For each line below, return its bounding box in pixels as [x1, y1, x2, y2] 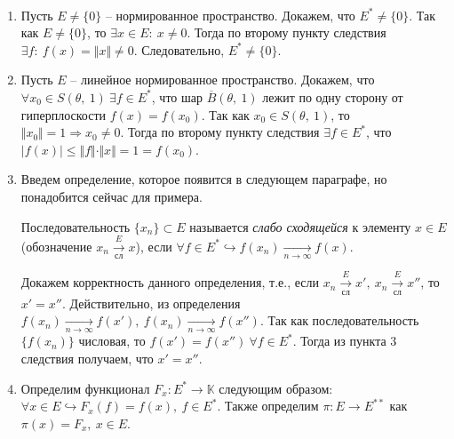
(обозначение [20, 236, 92, 255]
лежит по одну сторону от [262, 87, 403, 106]
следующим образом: [219, 379, 333, 397]
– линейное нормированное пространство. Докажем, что [70, 70, 375, 89]
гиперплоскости [20, 105, 107, 124]
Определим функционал [20, 379, 150, 397]
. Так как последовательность [259, 311, 419, 330]
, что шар [151, 87, 203, 106]
